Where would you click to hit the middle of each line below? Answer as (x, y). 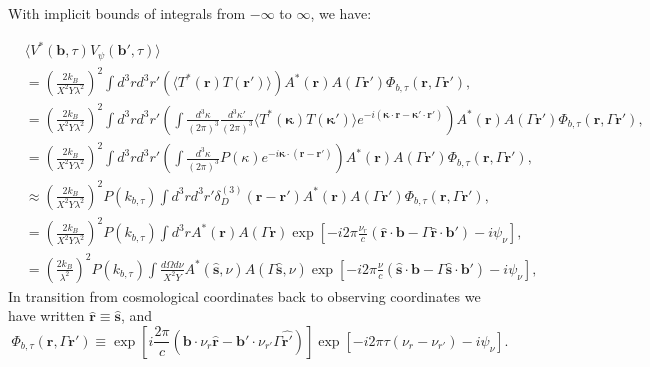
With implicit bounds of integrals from (127, 13)
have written (46, 315)
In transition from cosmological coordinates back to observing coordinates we (244, 295)
